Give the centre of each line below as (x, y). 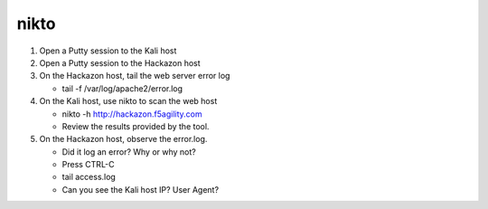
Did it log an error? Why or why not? (129, 152)
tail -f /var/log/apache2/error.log (122, 88)
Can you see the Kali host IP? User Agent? (141, 189)
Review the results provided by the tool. (136, 126)
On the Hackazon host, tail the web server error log (135, 76)
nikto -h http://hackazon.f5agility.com (132, 114)
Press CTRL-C (88, 165)
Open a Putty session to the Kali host (108, 51)
